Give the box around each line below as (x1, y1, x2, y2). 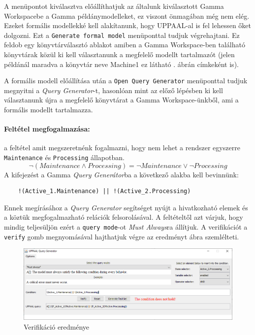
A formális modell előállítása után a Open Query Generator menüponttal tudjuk (4, 75, 248, 86)
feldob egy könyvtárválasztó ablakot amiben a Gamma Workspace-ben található (4, 39, 245, 50)
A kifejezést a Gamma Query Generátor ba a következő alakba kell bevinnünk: (4, 169, 239, 179)
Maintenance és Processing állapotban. (4, 152, 125, 163)
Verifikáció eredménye (24, 321, 90, 332)
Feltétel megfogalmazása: (4, 124, 90, 134)
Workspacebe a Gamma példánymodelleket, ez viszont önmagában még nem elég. (4, 10, 250, 21)
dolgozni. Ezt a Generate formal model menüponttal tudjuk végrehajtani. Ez (4, 30, 240, 40)
